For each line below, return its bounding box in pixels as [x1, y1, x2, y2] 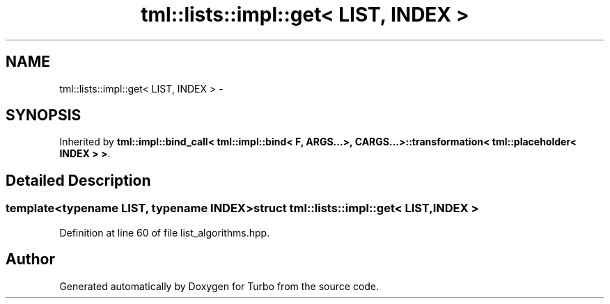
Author [6, 250, 55, 269]
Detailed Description [6, 171, 151, 189]
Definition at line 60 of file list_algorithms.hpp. [59, 226, 270, 239]
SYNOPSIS [6, 106, 81, 125]
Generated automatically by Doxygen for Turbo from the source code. [59, 280, 380, 292]
